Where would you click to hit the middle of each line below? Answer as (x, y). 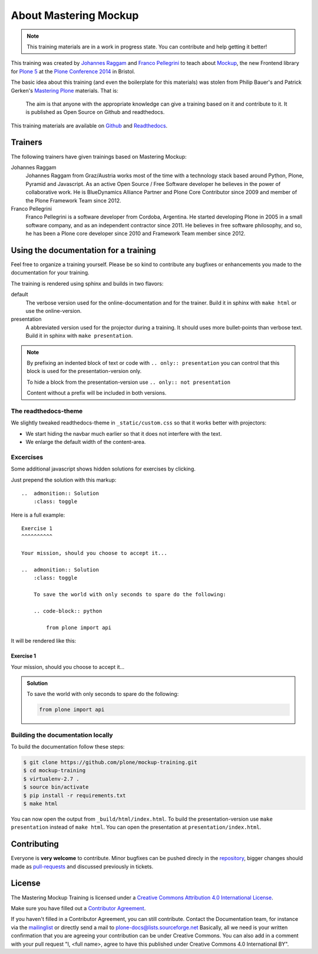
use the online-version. (54, 311)
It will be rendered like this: (44, 641)
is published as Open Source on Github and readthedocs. (95, 112)
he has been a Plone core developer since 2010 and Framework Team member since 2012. (135, 234)
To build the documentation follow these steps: (68, 747)
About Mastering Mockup (75, 15)
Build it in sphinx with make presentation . (79, 336)
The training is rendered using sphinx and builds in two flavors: (87, 283)
